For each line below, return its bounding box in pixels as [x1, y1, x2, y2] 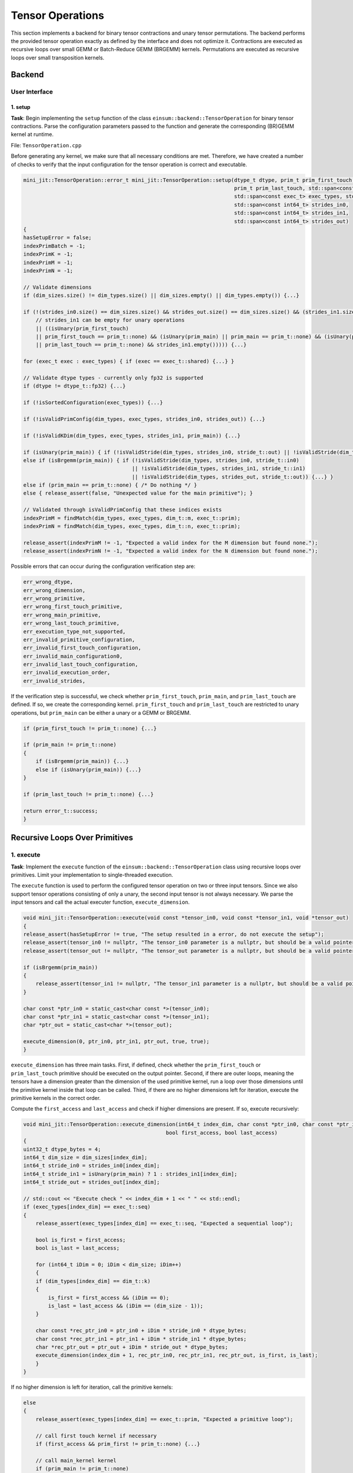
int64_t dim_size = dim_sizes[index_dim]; [23, 1154, 148, 1161]
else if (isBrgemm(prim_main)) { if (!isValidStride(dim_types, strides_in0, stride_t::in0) [23, 457, 299, 464]
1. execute [11, 851, 41, 859]
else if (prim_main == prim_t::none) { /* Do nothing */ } [23, 482, 197, 488]
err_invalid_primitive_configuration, [23, 636, 135, 643]
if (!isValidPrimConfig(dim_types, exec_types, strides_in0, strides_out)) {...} [23, 415, 266, 422]
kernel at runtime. [11, 131, 54, 138]
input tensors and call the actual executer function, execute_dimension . [11, 899, 190, 906]
